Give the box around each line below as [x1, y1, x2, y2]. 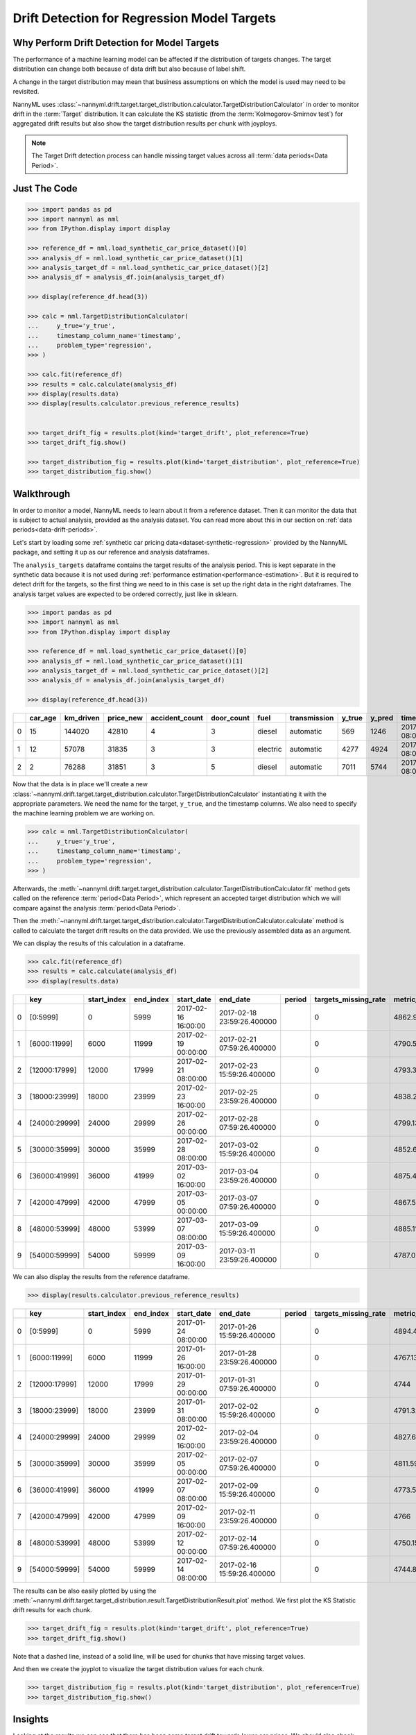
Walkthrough [12, 488, 71, 500]
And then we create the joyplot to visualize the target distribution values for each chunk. [12, 1665, 265, 1673]
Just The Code [12, 183, 78, 194]
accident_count [150, 713, 204, 723]
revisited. [12, 87, 40, 96]
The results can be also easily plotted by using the [12, 1586, 157, 1595]
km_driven [64, 713, 100, 723]
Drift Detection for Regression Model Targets [12, 10, 277, 26]
